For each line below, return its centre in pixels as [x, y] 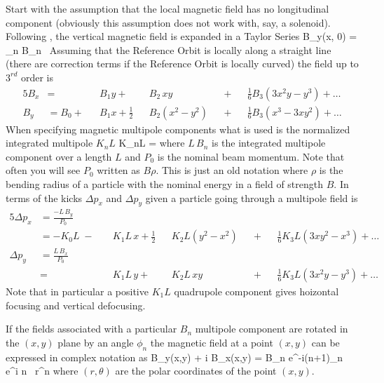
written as [118, 170]
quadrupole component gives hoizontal [256, 291]
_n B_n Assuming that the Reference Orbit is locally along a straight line [169, 49]
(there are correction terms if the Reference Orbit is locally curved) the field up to [182, 63]
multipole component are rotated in [272, 329]
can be [325, 342]
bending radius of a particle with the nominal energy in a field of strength [165, 184]
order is [37, 77]
